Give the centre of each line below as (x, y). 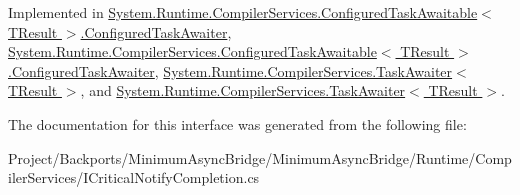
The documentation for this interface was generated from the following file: (237, 123)
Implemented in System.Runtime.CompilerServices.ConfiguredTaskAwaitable (243, 12)
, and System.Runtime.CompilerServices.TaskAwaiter (243, 90)
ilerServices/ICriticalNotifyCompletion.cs (134, 177)
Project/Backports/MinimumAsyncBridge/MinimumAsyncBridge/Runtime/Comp (260, 157)
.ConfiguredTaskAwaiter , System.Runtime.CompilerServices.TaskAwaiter (230, 70)
